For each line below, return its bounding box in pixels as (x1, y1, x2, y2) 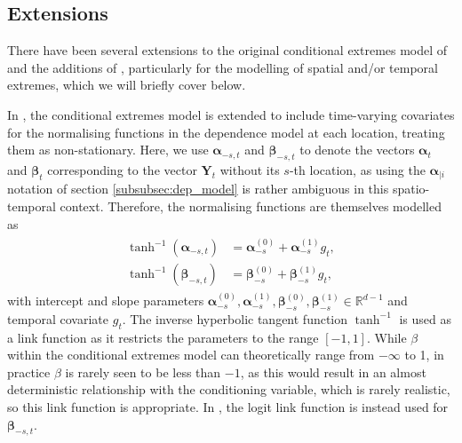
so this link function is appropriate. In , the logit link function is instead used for (7, 398, 449, 416)
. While (366, 328, 407, 346)
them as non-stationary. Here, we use (7, 140, 209, 159)
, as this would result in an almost (240, 362, 426, 381)
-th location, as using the (289, 160, 426, 178)
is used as (399, 309, 452, 328)
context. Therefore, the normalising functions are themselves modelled (60, 197, 442, 216)
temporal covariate (7, 309, 109, 328)
